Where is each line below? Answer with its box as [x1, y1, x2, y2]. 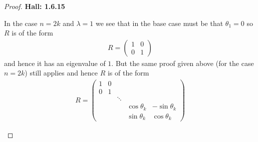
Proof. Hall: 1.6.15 [4, 1, 65, 11]
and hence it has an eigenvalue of [4, 57, 106, 68]
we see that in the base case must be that [95, 17, 223, 28]
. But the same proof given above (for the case [111, 57, 254, 68]
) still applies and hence [25, 67, 98, 78]
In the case [4, 17, 38, 28]
